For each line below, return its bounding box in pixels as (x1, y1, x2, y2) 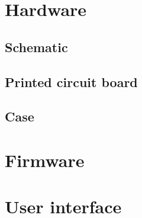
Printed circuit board (5, 72, 138, 91)
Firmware (5, 148, 85, 172)
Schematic (5, 37, 68, 56)
